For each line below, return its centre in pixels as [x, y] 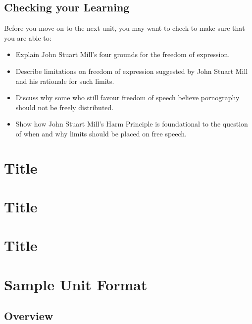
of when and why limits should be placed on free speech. [101, 133]
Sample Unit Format [76, 284]
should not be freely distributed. [65, 107]
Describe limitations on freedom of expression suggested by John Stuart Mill [132, 71]
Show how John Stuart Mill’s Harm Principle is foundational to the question [132, 124]
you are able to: [28, 37]
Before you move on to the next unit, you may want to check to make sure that [125, 28]
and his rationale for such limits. [65, 81]
